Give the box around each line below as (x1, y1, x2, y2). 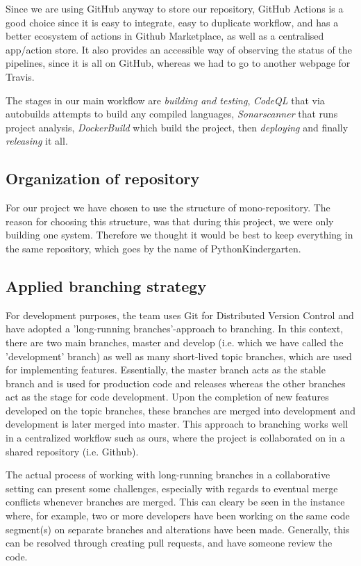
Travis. (6, 69, 35, 83)
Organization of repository (6, 168, 200, 189)
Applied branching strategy (6, 275, 207, 296)
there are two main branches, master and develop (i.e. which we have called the (6, 334, 344, 349)
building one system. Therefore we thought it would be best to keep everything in (6, 227, 353, 242)
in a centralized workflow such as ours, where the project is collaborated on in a (6, 430, 345, 445)
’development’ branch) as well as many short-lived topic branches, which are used (6, 348, 352, 363)
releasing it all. (6, 134, 68, 148)
